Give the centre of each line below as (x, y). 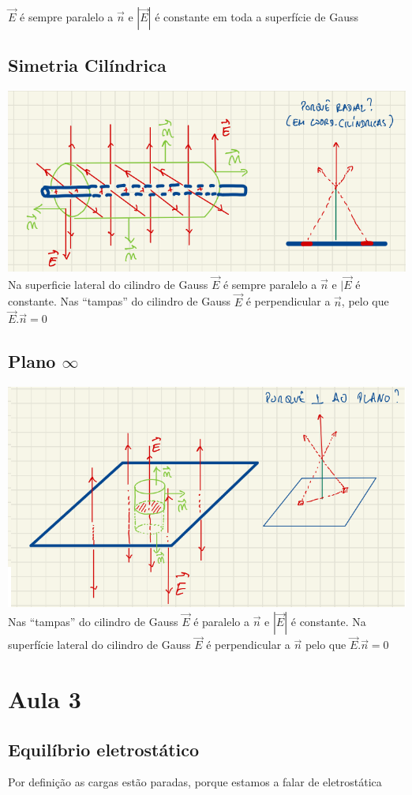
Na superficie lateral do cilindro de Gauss (108, 284)
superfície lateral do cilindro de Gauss (99, 645)
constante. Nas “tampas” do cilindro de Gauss (120, 301)
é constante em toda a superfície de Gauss (257, 17)
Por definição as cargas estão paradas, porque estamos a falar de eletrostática (195, 782)
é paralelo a (221, 621)
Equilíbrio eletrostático (104, 749)
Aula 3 (45, 698)
